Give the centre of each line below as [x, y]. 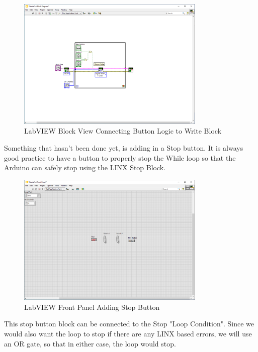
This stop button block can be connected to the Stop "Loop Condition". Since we [129, 324]
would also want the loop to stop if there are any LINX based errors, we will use [128, 334]
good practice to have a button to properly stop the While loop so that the [120, 157]
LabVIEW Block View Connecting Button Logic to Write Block [123, 131]
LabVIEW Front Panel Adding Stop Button [92, 307]
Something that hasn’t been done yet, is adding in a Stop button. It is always [124, 148]
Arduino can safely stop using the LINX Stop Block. [85, 167]
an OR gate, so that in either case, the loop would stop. [90, 343]
